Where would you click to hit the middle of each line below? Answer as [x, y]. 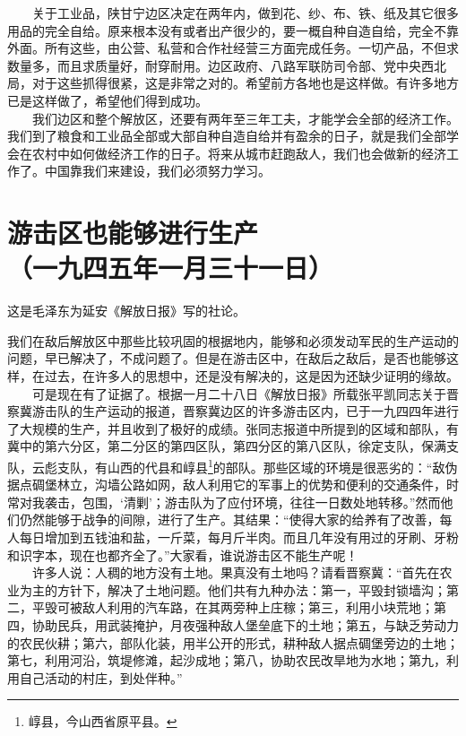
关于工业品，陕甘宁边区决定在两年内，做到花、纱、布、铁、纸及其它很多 [245, 13]
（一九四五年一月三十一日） [171, 268]
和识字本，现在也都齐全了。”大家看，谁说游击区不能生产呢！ [183, 554]
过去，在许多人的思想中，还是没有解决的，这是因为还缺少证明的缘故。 [251, 376]
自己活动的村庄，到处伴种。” [101, 677]
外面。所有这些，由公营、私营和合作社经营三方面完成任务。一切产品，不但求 [233, 48]
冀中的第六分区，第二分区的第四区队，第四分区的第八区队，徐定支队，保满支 [233, 446]
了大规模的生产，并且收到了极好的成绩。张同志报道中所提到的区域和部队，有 [233, 428]
